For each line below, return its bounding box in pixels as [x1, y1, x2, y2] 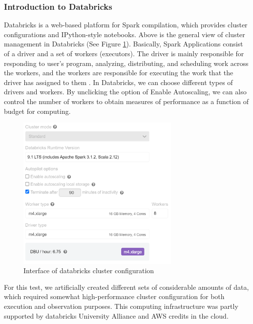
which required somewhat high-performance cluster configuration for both [4, 291, 225, 302]
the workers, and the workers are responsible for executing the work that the [4, 67, 233, 78]
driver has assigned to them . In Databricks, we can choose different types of [4, 77, 233, 87]
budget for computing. [4, 106, 71, 116]
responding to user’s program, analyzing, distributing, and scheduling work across [4, 58, 249, 68]
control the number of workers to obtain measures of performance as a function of [4, 96, 249, 106]
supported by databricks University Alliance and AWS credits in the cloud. [4, 310, 229, 321]
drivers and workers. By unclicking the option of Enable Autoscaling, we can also [4, 86, 247, 97]
